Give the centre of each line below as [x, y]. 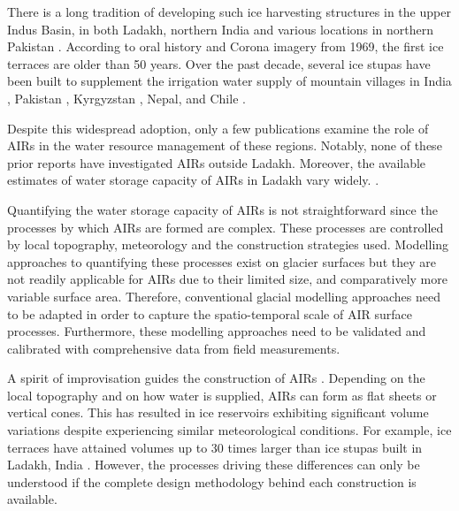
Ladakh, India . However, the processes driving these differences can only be [214, 465]
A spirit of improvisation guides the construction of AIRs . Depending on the [216, 378]
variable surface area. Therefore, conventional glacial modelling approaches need [224, 296]
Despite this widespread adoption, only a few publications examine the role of [218, 128]
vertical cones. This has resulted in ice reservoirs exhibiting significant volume [218, 412]
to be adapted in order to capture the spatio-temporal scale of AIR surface [210, 313]
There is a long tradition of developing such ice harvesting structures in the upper [229, 11]
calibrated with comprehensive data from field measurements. [174, 348]
